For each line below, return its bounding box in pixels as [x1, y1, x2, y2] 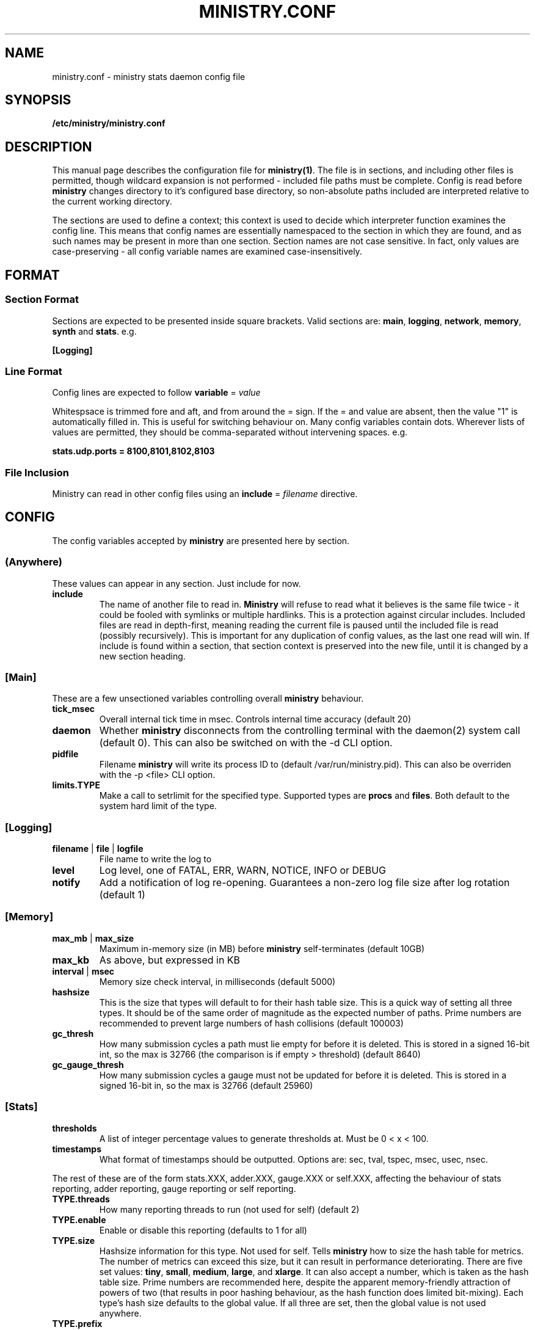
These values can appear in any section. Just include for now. [52, 578, 301, 589]
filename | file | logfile [52, 843, 144, 854]
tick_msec [52, 703, 95, 714]
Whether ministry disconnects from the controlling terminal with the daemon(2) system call [99, 724, 520, 737]
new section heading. [99, 650, 186, 661]
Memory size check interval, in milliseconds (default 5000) [99, 976, 336, 987]
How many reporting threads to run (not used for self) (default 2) [99, 1204, 360, 1215]
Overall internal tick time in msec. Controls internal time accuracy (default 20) [99, 714, 411, 725]
